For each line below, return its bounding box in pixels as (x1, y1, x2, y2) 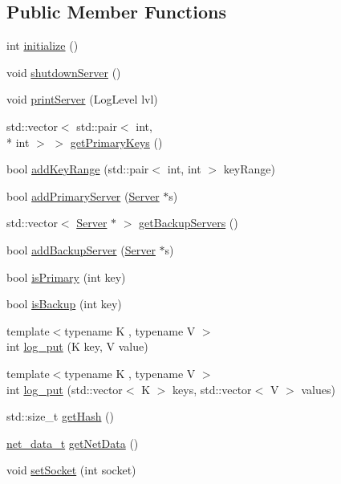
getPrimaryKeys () (70, 133, 163, 150)
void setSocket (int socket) (6, 462, 136, 478)
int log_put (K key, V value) (6, 338, 148, 355)
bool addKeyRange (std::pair (6, 161, 149, 177)
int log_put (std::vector (6, 380, 123, 397)
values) (301, 380, 335, 397)
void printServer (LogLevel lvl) (6, 91, 158, 108)
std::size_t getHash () (6, 408, 115, 425)
